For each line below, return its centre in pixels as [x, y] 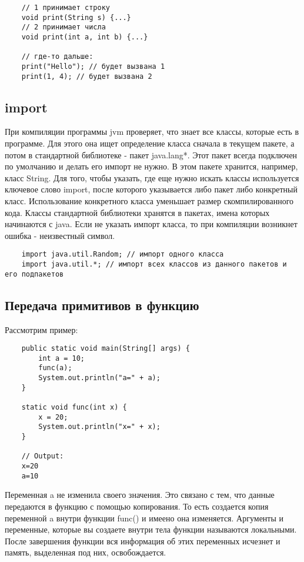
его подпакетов [34, 274]
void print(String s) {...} [76, 17]
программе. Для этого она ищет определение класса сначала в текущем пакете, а [150, 143]
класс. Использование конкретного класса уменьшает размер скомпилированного [149, 201]
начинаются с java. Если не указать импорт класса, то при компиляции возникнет [151, 224]
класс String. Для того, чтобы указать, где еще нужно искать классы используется [152, 177]
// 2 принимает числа [64, 27]
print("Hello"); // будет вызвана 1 [93, 66]
